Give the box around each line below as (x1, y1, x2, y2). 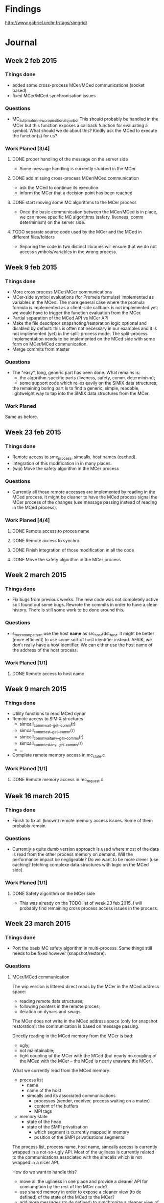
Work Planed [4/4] (5, 517, 50, 523)
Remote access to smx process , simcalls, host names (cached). (12, 454, 137, 461)
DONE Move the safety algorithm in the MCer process (12, 556, 121, 562)
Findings (5, 3, 42, 15)
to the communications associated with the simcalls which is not (12, 1154, 142, 1160)
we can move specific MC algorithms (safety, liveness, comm (19, 214, 143, 220)
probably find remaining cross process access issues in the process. (19, 905, 158, 911)
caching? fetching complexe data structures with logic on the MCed (12, 862, 149, 868)
